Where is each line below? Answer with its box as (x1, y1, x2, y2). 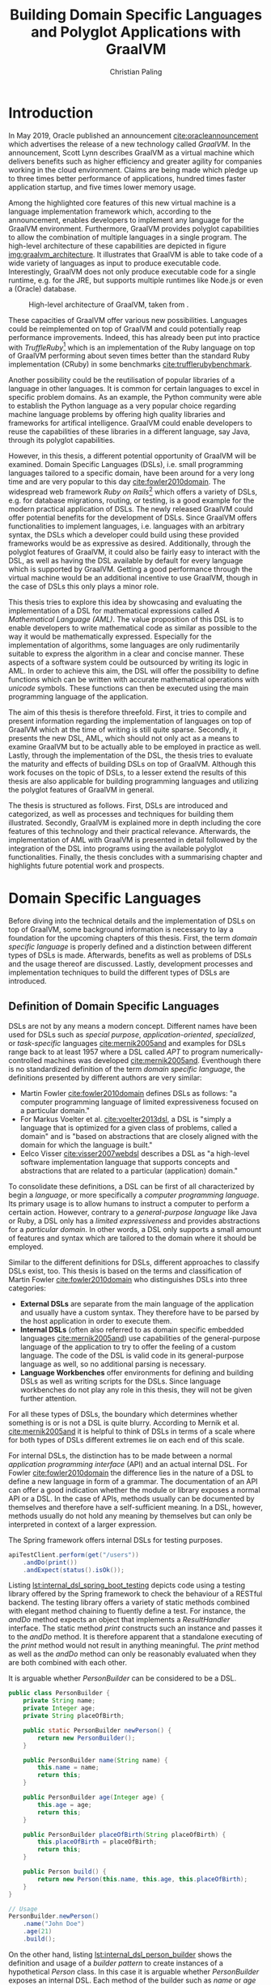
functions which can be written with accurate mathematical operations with (8, 674, 260, 684)
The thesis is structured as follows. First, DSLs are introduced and (8, 801, 228, 810)
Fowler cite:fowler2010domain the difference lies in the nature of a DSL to (8, 1468, 253, 1477)
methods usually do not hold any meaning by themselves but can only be (8, 1511, 252, 1520)
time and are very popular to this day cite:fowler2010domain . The (8, 477, 227, 487)
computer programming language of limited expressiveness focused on (19, 1097, 259, 1107)
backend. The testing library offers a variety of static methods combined (8, 1597, 251, 1608)
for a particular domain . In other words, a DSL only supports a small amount (8, 1224, 261, 1234)
